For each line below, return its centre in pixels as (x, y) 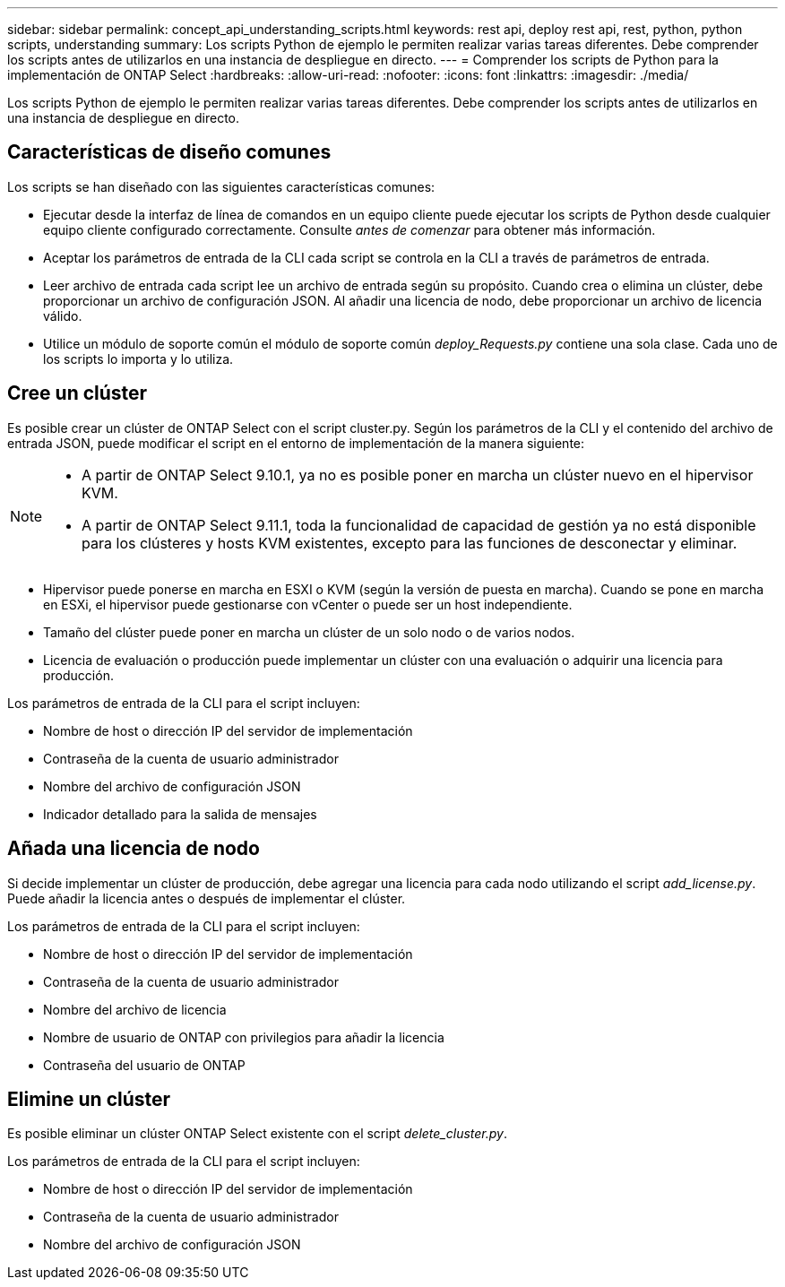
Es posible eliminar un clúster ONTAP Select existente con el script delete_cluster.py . (257, 1134)
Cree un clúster (78, 393)
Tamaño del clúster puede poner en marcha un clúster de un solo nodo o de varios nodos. (309, 632)
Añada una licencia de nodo (134, 849)
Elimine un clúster (89, 1099)
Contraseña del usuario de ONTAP (144, 1065)
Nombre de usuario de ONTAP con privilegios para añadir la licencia (244, 1037)
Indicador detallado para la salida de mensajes (180, 814)
